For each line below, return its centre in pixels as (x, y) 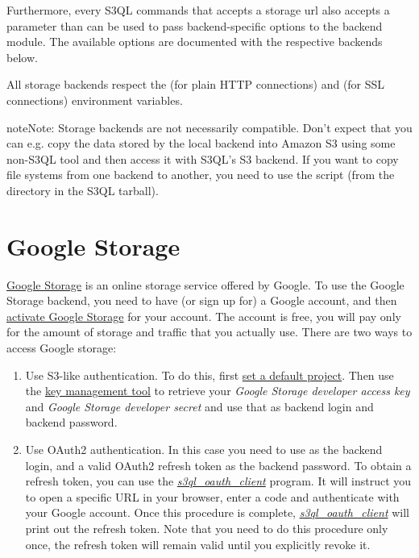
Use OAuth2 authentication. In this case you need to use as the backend (204, 449)
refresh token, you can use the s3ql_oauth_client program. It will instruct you (218, 481)
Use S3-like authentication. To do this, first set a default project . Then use (209, 375)
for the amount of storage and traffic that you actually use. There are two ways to (209, 332)
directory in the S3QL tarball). (83, 190)
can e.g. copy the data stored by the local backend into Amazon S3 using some (201, 143)
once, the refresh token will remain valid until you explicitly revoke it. (198, 544)
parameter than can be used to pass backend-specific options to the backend (195, 25)
